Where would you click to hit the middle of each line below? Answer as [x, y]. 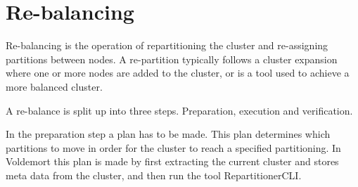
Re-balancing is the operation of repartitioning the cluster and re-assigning [167, 45]
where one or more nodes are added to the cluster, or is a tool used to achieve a [178, 73]
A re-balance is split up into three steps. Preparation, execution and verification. [179, 110]
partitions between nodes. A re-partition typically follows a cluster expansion [172, 59]
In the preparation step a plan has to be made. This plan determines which [168, 134]
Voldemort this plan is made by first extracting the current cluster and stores [172, 161]
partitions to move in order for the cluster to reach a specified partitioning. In [173, 147]
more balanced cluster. [54, 86]
